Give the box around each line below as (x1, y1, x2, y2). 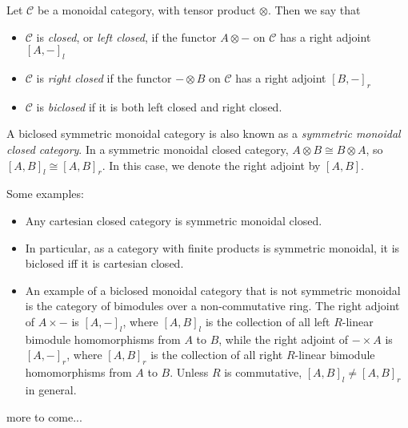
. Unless (170, 364, 209, 381)
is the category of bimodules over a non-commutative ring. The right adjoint (25, 297, 400, 314)
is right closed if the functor (36, 69, 172, 86)
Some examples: (6, 185, 84, 202)
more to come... (6, 408, 82, 425)
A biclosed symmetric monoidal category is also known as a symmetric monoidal (6, 125, 401, 142)
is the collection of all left (205, 313, 330, 329)
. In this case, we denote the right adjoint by (102, 156, 321, 173)
